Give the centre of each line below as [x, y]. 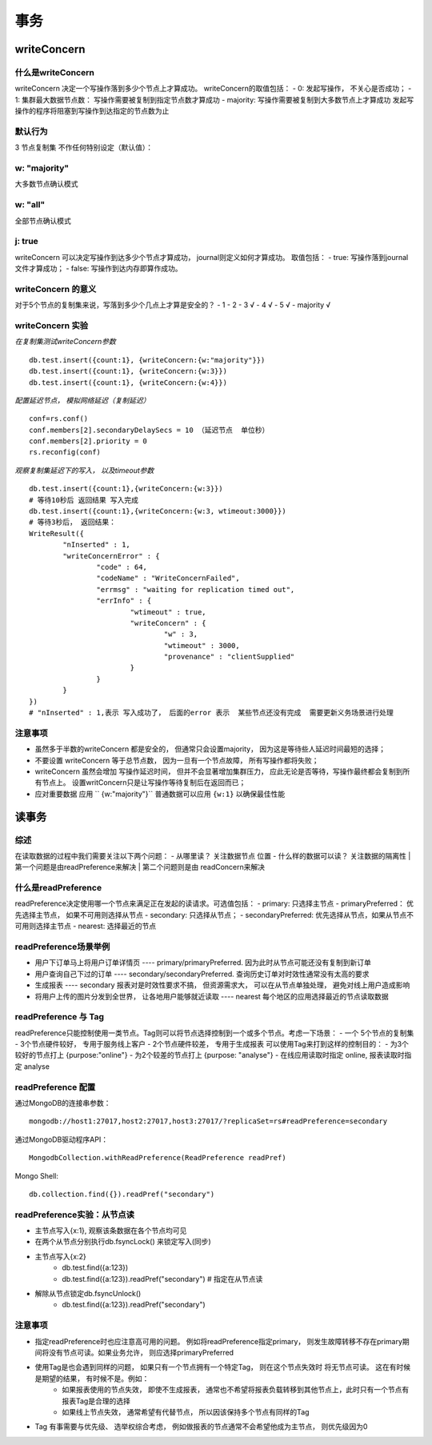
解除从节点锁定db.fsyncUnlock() [88, 1294]
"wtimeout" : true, [168, 612]
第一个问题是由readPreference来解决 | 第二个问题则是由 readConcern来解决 [140, 867]
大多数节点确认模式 [46, 184]
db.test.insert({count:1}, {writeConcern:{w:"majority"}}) [147, 360]
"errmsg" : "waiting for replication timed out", [196, 589]
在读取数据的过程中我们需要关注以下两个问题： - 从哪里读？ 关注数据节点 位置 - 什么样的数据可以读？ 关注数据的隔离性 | [213, 855]
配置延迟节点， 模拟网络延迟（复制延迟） [82, 400]
